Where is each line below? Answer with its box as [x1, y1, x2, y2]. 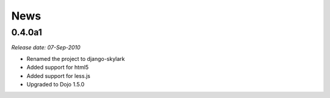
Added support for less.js [26, 72, 91, 79]
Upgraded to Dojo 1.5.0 [26, 80, 85, 88]
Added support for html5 [26, 64, 89, 71]
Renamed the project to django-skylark [26, 55, 125, 62]
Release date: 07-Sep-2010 [11, 44, 81, 51]
